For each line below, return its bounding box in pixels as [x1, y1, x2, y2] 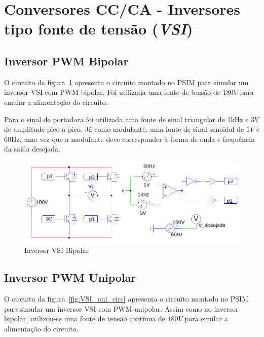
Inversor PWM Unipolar [4, 270, 136, 285]
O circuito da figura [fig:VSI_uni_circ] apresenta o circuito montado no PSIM [4, 293, 248, 304]
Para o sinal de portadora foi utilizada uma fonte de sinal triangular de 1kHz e [4, 114, 249, 124]
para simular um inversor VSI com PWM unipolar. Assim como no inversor [4, 303, 239, 314]
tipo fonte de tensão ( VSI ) [4, 18, 193, 40]
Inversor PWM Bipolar [4, 53, 129, 68]
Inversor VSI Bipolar [24, 245, 89, 255]
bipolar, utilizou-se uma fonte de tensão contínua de [4, 313, 165, 324]
